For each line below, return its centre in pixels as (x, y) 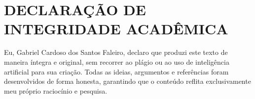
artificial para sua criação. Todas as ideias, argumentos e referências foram (116, 71)
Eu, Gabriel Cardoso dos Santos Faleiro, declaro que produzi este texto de (116, 52)
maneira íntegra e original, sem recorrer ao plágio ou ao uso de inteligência (117, 62)
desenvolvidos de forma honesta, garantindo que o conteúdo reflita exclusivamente (127, 81)
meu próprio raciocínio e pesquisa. (56, 90)
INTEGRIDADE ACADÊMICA (116, 29)
